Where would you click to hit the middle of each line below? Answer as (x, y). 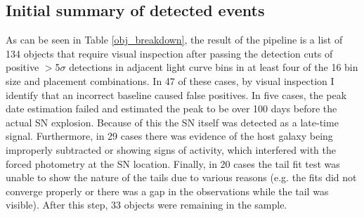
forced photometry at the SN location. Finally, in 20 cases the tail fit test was (173, 163)
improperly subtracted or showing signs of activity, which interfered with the (171, 149)
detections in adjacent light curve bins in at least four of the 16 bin (214, 67)
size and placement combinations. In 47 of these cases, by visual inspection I (170, 80)
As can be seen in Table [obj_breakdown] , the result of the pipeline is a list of (174, 40)
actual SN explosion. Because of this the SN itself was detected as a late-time (172, 122)
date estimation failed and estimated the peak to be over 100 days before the (171, 108)
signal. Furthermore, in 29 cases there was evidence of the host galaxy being (169, 136)
